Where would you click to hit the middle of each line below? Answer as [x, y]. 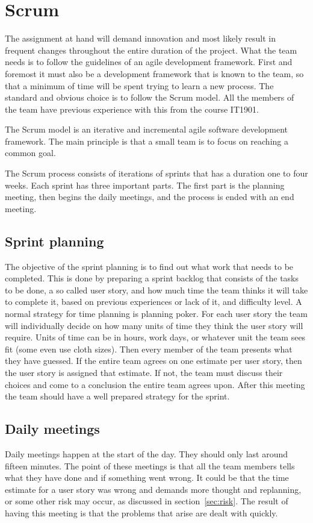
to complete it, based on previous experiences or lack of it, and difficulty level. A [153, 302]
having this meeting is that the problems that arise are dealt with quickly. [141, 512]
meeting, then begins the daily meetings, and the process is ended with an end [150, 197]
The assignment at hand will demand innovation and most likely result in [140, 38]
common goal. [30, 153]
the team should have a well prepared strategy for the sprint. [117, 396]
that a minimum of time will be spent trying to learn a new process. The [139, 85]
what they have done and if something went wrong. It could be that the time [147, 478]
